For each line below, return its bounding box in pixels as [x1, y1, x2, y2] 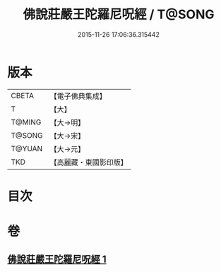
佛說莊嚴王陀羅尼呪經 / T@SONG [23, 6, 215, 23]
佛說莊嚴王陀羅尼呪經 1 [7, 254, 107, 266]
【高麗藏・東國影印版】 [49, 157, 129, 167]
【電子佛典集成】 [49, 91, 107, 101]
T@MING [11, 117, 42, 127]
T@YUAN [11, 143, 43, 153]
